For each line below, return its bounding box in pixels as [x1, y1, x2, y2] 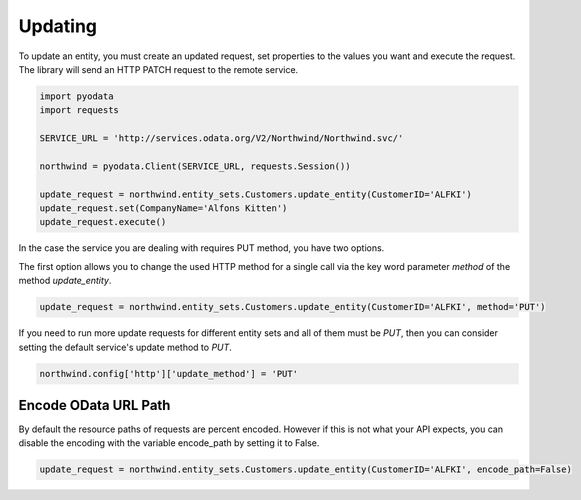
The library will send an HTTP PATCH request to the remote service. [18, 63, 299, 75]
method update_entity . [18, 275, 112, 287]
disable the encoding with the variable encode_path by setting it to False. [18, 437, 320, 449]
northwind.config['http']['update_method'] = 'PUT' [39, 368, 299, 379]
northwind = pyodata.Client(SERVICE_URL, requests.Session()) [39, 160, 351, 172]
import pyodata [39, 90, 114, 102]
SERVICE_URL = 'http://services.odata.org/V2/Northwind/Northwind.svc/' [39, 133, 404, 144]
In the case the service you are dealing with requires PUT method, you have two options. [18, 242, 385, 254]
